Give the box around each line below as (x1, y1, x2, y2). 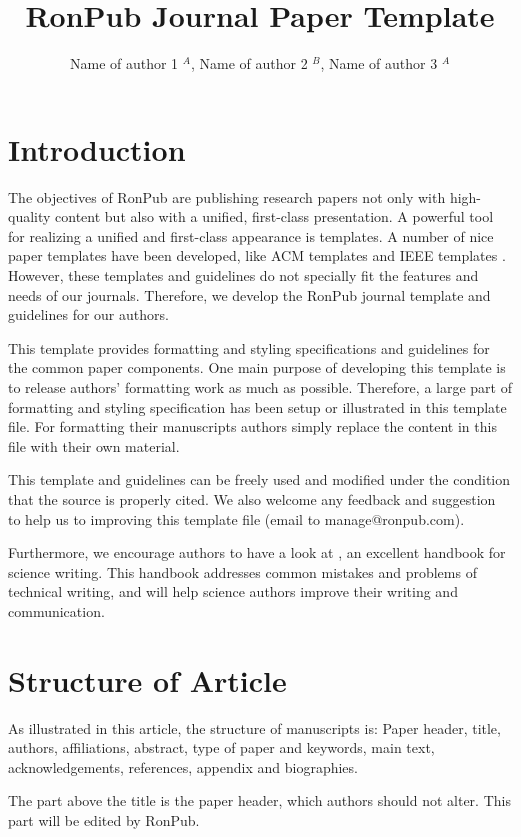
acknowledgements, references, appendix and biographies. (8, 756, 358, 777)
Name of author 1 (69, 53, 179, 74)
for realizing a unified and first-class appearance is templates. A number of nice (8, 225, 494, 246)
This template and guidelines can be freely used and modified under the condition (8, 469, 511, 490)
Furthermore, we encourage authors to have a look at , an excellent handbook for (8, 542, 506, 563)
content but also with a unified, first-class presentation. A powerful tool (55, 206, 494, 227)
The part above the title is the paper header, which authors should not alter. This (8, 790, 511, 811)
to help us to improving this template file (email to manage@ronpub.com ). (8, 508, 465, 529)
